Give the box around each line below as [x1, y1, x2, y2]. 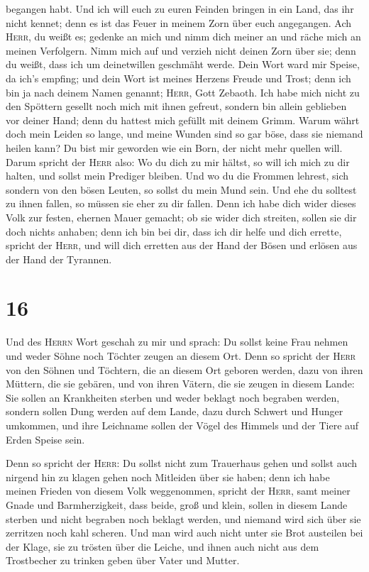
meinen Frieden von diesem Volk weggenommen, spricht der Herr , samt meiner [6, 483, 351, 498]
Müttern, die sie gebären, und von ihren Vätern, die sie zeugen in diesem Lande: [6, 376, 355, 391]
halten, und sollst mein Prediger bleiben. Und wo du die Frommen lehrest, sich [6, 168, 349, 183]
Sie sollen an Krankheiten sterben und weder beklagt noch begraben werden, [6, 390, 340, 405]
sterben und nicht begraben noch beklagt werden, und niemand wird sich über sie [6, 511, 361, 526]
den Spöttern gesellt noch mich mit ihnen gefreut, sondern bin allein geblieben [6, 99, 347, 114]
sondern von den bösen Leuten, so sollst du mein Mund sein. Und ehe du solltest [6, 182, 357, 197]
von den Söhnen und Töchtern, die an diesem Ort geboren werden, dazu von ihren [6, 362, 363, 377]
